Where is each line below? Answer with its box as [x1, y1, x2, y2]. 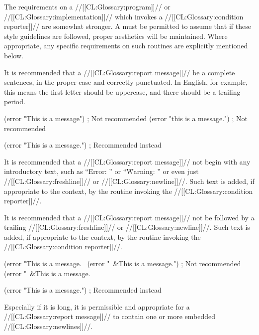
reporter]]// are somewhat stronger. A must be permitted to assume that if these [4, 21, 251, 31]
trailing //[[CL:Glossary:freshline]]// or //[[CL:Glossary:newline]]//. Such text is [4, 222, 250, 232]
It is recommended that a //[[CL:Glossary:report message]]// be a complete [4, 67, 235, 77]
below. [4, 50, 23, 60]
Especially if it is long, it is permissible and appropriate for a [4, 301, 190, 312]
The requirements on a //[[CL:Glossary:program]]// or [4, 1, 171, 11]
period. [4, 96, 25, 107]
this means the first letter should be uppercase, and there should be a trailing [4, 86, 241, 97]
